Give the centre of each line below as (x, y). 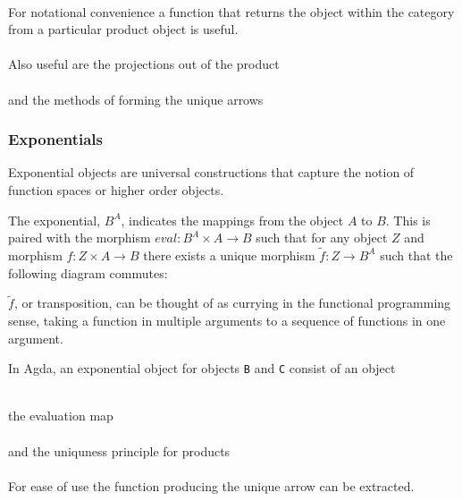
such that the (416, 255)
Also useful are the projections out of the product (144, 64)
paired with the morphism (80, 238)
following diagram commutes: (88, 272)
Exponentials (56, 139)
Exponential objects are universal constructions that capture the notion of (211, 172)
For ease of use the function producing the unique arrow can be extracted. (211, 485)
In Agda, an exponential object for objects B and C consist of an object (202, 368)
